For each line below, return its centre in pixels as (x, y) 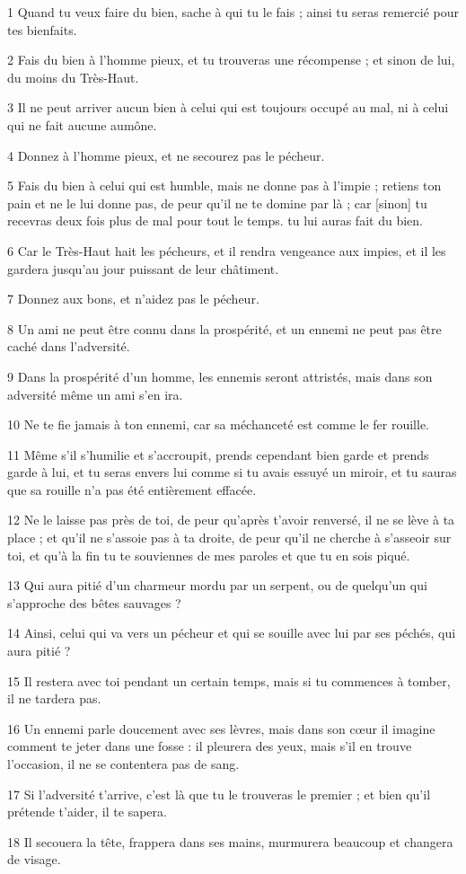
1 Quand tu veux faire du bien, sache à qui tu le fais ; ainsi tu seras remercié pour (233, 12)
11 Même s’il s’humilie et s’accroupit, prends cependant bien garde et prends (218, 454)
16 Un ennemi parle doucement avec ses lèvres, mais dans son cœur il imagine (221, 728)
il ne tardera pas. (54, 698)
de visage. (34, 859)
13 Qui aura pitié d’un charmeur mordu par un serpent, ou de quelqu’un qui (217, 585)
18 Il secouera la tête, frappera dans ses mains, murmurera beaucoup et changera (230, 841)
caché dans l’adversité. (69, 346)
